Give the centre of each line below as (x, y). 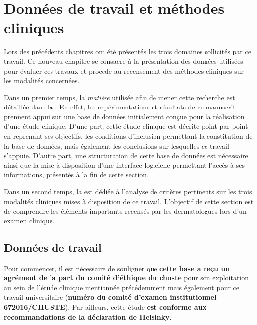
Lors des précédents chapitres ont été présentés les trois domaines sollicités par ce (128, 51)
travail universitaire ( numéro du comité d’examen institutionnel (110, 297)
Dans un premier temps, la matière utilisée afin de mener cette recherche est (120, 97)
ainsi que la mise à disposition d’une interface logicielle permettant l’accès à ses (124, 165)
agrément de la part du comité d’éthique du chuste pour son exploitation (127, 278)
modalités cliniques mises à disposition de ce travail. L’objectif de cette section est (129, 201)
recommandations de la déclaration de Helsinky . (88, 316)
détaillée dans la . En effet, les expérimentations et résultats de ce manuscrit (120, 107)
